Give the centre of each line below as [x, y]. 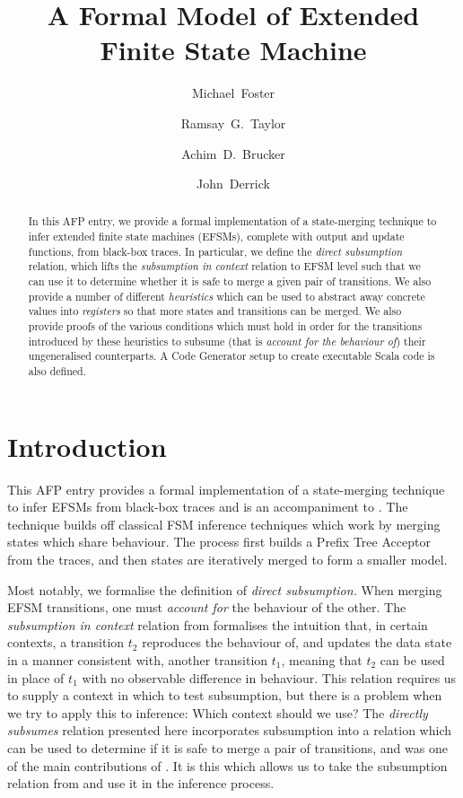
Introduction [87, 446]
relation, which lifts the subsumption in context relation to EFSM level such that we [224, 266]
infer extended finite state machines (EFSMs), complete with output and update [216, 237]
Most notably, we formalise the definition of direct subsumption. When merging [225, 589]
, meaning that [322, 659]
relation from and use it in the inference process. [141, 783]
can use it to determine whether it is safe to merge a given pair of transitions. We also [230, 281]
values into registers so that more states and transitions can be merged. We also [215, 311]
